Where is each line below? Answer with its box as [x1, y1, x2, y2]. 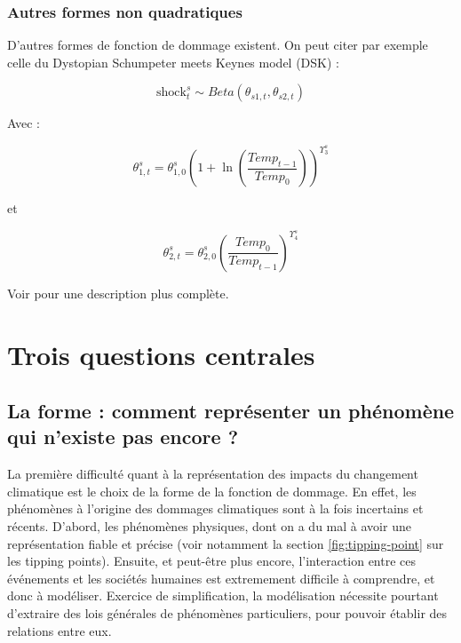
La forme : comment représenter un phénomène [7, 397, 455, 425]
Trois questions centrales [7, 336, 315, 372]
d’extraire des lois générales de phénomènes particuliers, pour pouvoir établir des [7, 604, 448, 623]
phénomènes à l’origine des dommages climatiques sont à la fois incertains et [7, 499, 424, 518]
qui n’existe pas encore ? [7, 423, 239, 450]
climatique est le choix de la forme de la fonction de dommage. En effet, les [7, 481, 417, 500]
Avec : [7, 114, 40, 132]
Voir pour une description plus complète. [7, 283, 229, 302]
